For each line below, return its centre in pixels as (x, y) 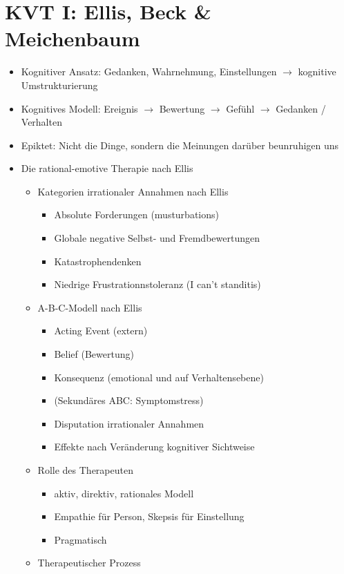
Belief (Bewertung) (94, 354)
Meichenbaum (73, 38)
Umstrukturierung (59, 85)
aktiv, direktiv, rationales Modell (124, 493)
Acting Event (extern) (101, 331)
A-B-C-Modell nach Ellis (90, 307)
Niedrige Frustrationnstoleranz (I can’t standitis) (157, 284)
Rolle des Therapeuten (85, 470)
